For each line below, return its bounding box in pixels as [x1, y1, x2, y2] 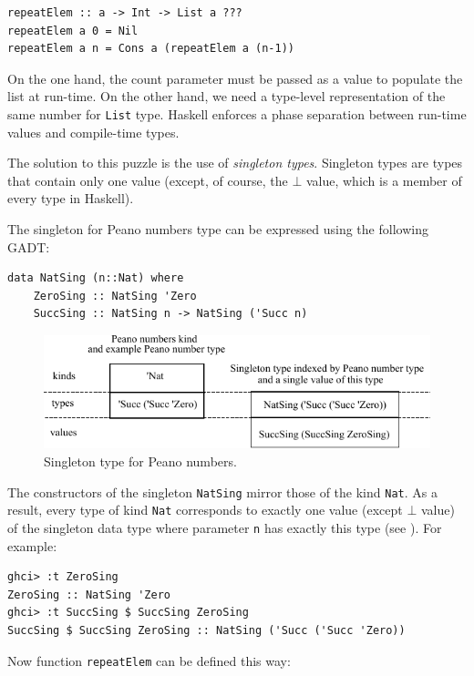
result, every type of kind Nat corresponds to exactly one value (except [7, 500, 403, 519]
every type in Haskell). [7, 189, 134, 208]
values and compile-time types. [7, 122, 180, 141]
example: [7, 536, 57, 555]
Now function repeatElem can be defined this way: [7, 650, 291, 670]
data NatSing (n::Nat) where [7, 271, 184, 285]
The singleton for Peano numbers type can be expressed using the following [7, 220, 428, 238]
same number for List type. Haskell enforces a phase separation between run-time [7, 104, 467, 123]
